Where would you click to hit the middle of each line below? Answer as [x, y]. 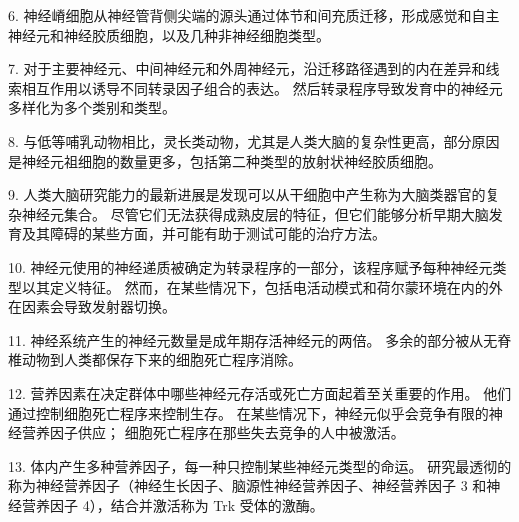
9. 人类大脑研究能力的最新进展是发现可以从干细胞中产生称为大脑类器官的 [247, 194]
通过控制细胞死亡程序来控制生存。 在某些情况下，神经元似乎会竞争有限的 [248, 412]
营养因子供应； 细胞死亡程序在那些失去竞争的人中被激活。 [213, 432]
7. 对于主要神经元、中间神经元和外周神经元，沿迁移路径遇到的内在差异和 [247, 68]
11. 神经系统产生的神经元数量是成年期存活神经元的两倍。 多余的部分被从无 [253, 339]
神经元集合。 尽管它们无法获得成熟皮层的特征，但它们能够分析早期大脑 [255, 213]
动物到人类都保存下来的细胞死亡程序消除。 [161, 359]
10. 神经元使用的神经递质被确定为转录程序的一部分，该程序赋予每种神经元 [250, 266]
